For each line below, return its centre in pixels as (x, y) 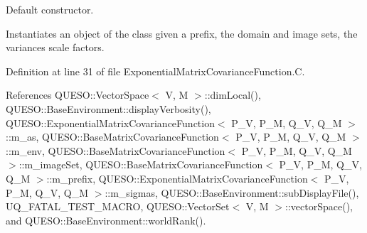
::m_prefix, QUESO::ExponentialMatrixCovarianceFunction (177, 178)
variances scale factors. (55, 47)
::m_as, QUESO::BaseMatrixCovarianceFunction (112, 137)
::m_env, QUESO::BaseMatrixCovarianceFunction (116, 150)
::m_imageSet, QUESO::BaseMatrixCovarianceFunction (141, 164)
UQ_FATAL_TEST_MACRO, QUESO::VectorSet (118, 206)
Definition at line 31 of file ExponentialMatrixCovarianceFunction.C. (155, 71)
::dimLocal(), (233, 95)
